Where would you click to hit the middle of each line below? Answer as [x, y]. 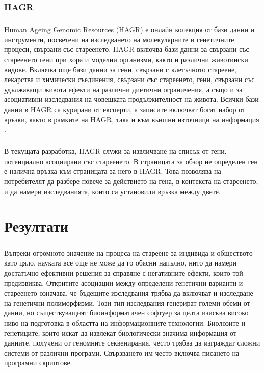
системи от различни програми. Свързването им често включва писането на [122, 352]
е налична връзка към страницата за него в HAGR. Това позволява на [113, 171]
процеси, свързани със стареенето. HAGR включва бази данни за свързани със [127, 49]
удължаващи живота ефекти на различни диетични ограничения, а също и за [123, 89]
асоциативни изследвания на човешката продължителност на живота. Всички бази [131, 99]
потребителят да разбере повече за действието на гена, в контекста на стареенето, [131, 181]
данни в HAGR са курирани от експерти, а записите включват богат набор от [125, 109]
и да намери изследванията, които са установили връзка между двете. [112, 191]
